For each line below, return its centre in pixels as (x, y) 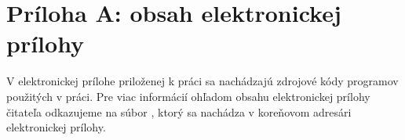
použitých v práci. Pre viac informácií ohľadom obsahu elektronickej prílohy (188, 96)
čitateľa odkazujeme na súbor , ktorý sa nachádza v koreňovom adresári (179, 111)
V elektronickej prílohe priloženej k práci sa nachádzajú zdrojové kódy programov (202, 81)
